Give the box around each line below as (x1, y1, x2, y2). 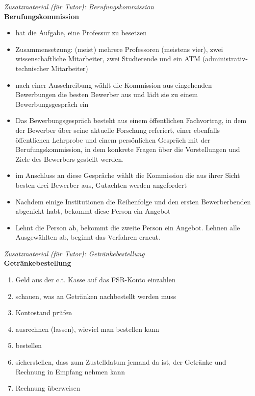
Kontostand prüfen (15, 307, 72, 318)
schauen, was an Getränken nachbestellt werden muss (15, 291, 176, 301)
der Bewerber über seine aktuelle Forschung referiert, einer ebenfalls (15, 124, 220, 135)
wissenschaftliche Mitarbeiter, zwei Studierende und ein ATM (15, 53, 201, 64)
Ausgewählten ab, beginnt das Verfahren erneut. (15, 232, 160, 242)
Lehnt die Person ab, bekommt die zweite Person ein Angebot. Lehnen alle (15, 222, 240, 232)
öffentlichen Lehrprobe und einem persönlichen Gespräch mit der (15, 134, 210, 145)
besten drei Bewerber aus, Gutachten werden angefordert (15, 179, 187, 190)
